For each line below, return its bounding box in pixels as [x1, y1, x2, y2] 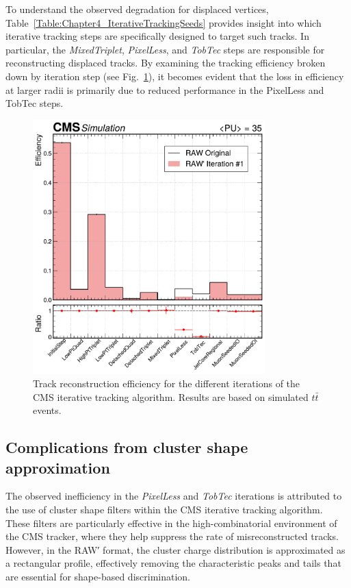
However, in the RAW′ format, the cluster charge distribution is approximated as [5, 542, 346, 556]
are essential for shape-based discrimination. [5, 569, 191, 583]
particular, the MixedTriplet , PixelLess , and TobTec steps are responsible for [5, 42, 325, 56]
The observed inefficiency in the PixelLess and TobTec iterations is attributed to [5, 489, 342, 503]
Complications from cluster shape [5, 437, 248, 458]
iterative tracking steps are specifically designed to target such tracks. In [5, 29, 309, 43]
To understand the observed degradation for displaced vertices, [5, 2, 269, 16]
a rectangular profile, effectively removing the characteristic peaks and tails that [5, 556, 341, 570]
